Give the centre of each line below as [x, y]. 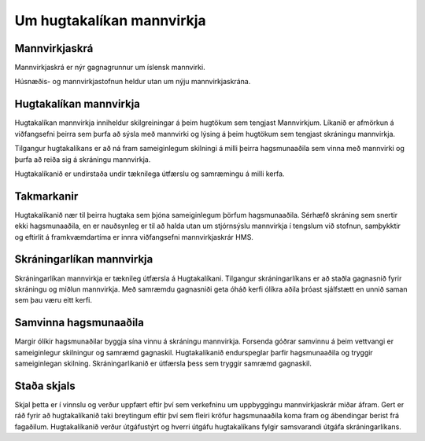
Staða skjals [45, 386]
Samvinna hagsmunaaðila [79, 323]
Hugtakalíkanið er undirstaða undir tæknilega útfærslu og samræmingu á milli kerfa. [150, 174]
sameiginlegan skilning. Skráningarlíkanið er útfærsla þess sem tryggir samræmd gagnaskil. [163, 363]
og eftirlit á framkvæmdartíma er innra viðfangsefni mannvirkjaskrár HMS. [134, 237]
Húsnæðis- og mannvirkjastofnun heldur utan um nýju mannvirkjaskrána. [133, 82]
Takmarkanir [46, 196]
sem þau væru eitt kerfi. [53, 300]
